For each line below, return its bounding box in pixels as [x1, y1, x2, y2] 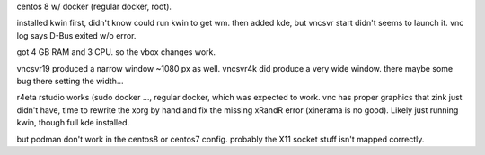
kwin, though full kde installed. [16, 117, 130, 128]
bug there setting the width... [16, 75, 124, 86]
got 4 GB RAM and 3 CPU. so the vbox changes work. [16, 47, 216, 57]
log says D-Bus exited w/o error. [16, 30, 137, 40]
